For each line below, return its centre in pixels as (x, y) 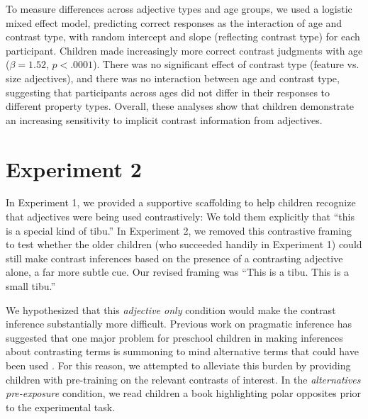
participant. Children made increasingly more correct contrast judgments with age (184, 50)
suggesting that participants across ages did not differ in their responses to (168, 92)
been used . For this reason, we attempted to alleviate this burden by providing (178, 365)
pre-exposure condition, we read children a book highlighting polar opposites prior (184, 393)
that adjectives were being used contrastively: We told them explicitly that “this (180, 217)
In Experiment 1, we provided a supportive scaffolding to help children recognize (181, 202)
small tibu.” (31, 286)
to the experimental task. (61, 407)
